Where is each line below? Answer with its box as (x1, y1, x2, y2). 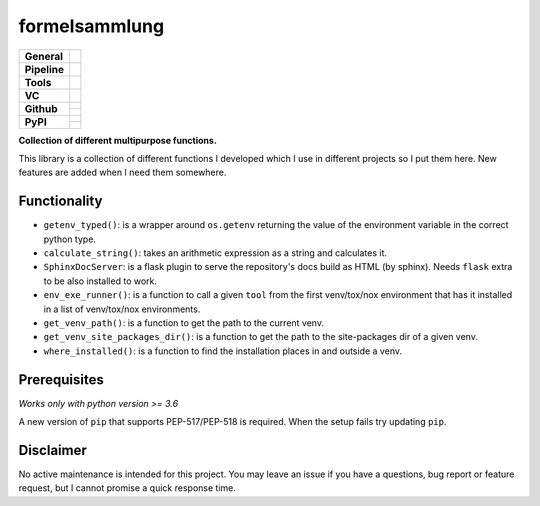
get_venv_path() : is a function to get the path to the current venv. (43, 316, 325, 329)
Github (24, 101, 58, 115)
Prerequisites (18, 371, 104, 388)
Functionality (18, 193, 103, 210)
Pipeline (24, 62, 65, 76)
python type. (43, 233, 97, 245)
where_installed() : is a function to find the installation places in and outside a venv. (43, 345, 402, 357)
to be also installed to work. (43, 275, 158, 287)
